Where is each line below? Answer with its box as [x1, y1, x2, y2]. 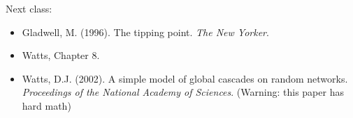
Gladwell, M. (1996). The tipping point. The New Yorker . [22, 24, 269, 39]
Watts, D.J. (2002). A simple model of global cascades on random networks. [22, 71, 348, 85]
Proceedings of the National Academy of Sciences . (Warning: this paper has [22, 85, 344, 99]
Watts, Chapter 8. [22, 48, 100, 62]
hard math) [22, 98, 71, 112]
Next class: [6, 1, 52, 15]
